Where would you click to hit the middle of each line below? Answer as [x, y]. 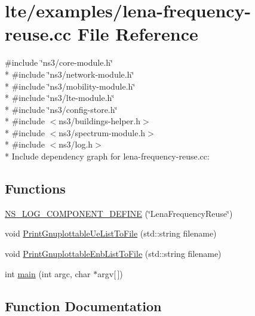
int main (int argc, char [48, 273]
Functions [35, 188]
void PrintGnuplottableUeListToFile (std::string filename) [111, 233]
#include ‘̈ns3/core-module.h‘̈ [59, 62]
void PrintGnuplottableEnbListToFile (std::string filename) [113, 254]
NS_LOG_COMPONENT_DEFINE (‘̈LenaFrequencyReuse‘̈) [119, 213]
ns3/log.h [76, 144]
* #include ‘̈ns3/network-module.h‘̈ [70, 74]
